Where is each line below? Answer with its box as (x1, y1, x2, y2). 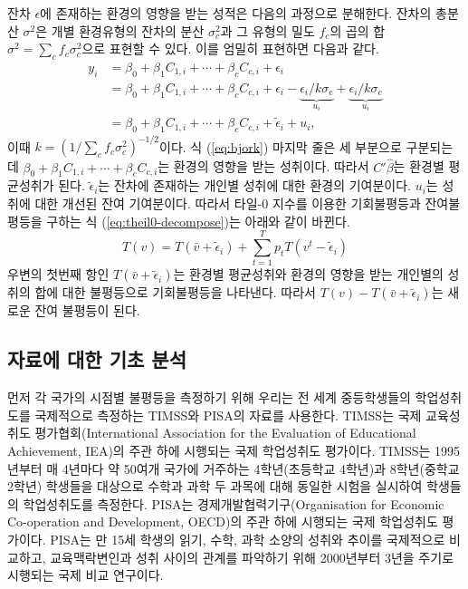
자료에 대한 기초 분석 (7, 345, 187, 373)
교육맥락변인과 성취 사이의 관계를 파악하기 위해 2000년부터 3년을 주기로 (50, 547, 454, 566)
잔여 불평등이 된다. (34, 301, 140, 320)
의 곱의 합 (330, 21, 386, 40)
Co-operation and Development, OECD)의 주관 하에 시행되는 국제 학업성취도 (7, 512, 438, 531)
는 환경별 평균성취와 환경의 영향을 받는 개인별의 (173, 265, 444, 284)
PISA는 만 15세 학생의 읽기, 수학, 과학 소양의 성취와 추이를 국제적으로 (50, 529, 445, 548)
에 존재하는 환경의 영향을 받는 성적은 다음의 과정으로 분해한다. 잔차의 (40, 4, 432, 22)
